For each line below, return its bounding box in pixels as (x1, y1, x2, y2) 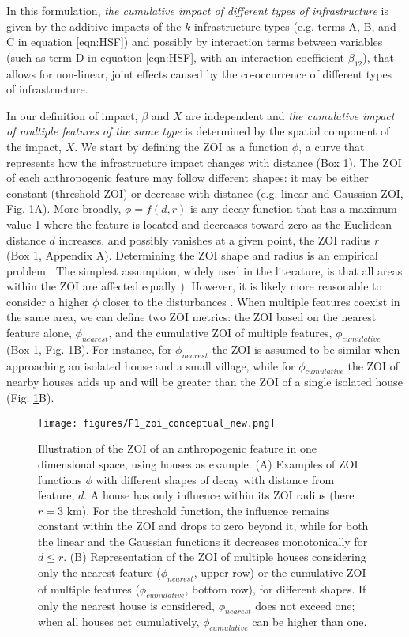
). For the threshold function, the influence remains (81, 502, 330, 518)
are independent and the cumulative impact (186, 107, 395, 123)
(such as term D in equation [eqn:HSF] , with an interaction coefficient (6, 48, 345, 65)
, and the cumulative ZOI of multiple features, (108, 324, 332, 341)
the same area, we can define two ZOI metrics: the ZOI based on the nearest (6, 309, 377, 325)
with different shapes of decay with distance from (96, 471, 335, 487)
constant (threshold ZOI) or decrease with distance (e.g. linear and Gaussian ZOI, (6, 184, 403, 201)
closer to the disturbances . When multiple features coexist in (103, 293, 400, 309)
